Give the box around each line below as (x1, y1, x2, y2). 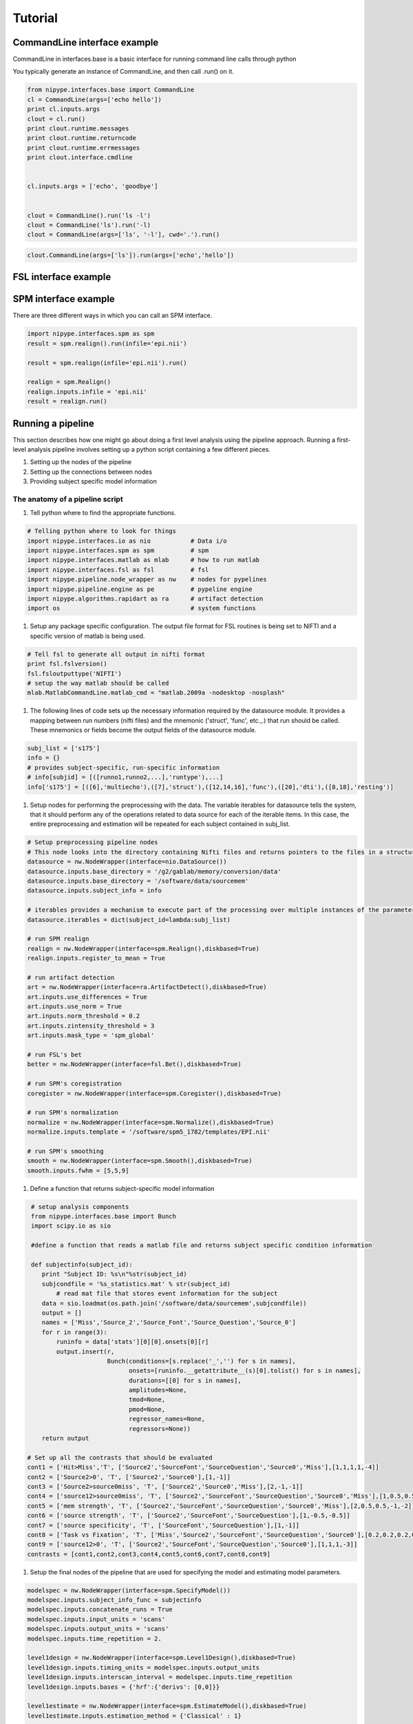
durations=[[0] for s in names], (128, 1376, 242, 1384)
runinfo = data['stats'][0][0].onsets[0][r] (56, 1338, 209, 1346)
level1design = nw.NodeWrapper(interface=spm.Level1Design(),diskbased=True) (27, 1654, 296, 1662)
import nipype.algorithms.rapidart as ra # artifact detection (27, 595, 264, 603)
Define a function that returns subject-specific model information (30, 1184, 215, 1192)
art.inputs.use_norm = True (27, 1003, 122, 1010)
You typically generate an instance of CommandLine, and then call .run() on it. (12, 68, 234, 76)
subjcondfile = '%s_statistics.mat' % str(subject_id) (41, 1280, 231, 1287)
